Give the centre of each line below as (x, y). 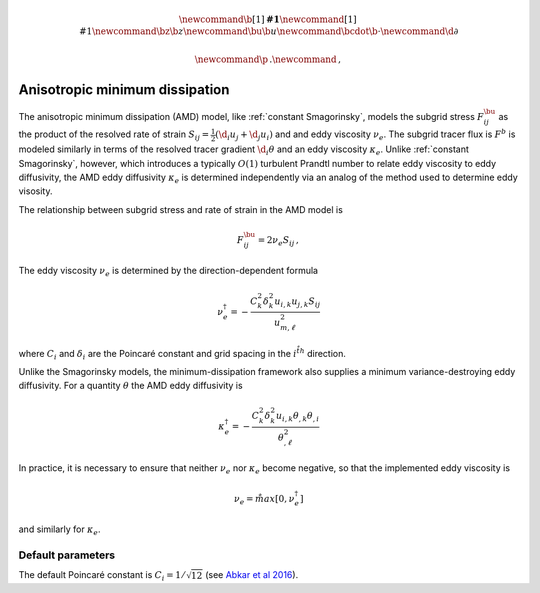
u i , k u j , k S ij (297, 302)
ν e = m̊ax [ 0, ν (264, 500)
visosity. (35, 191)
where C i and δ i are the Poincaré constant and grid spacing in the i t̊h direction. (182, 354)
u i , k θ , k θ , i (297, 417)
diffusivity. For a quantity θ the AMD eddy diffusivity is (131, 386)
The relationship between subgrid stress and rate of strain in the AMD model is (181, 209)
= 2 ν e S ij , (278, 241)
